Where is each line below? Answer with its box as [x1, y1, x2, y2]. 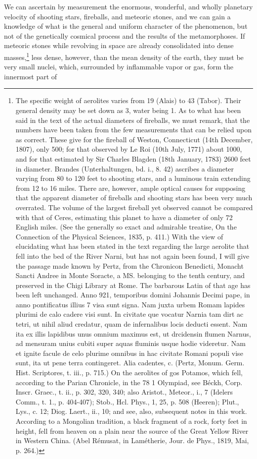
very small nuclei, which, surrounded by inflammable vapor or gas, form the [4, 61, 234, 72]
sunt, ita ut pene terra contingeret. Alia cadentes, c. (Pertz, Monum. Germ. [15, 357, 245, 368]
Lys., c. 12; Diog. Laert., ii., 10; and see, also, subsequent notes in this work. [15, 406, 247, 416]
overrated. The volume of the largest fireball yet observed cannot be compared [15, 202, 253, 212]
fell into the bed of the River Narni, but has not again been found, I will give [15, 250, 250, 261]
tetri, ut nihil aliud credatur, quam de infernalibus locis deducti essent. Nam [15, 319, 248, 329]
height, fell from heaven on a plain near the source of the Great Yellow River [15, 425, 249, 436]
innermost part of [4, 71, 57, 81]
